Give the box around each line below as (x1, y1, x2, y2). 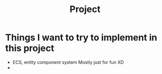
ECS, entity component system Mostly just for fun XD (12, 59, 124, 65)
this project (5, 43, 55, 54)
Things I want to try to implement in (5, 32, 157, 43)
